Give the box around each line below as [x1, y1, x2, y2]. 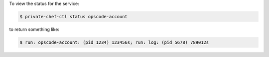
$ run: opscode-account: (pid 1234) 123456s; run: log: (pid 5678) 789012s [19, 39, 209, 45]
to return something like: [9, 26, 60, 32]
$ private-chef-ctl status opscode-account [19, 14, 128, 19]
